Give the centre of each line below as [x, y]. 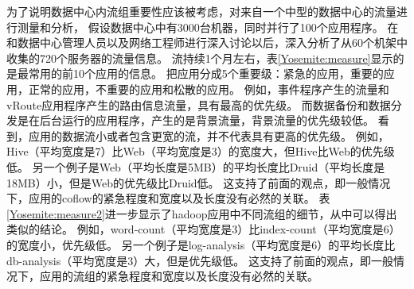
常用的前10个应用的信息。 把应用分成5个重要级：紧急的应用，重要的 [206, 73]
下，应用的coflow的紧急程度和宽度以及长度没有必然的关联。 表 [168, 198]
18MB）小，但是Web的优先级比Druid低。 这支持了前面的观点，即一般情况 [199, 182]
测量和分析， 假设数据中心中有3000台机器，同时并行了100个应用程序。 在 [208, 27]
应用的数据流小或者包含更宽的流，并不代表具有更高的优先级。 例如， [209, 135]
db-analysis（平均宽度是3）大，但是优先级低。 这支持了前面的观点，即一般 [200, 260]
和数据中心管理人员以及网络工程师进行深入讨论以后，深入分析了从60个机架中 [207, 42]
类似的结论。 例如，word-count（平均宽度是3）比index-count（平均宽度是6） [203, 229]
